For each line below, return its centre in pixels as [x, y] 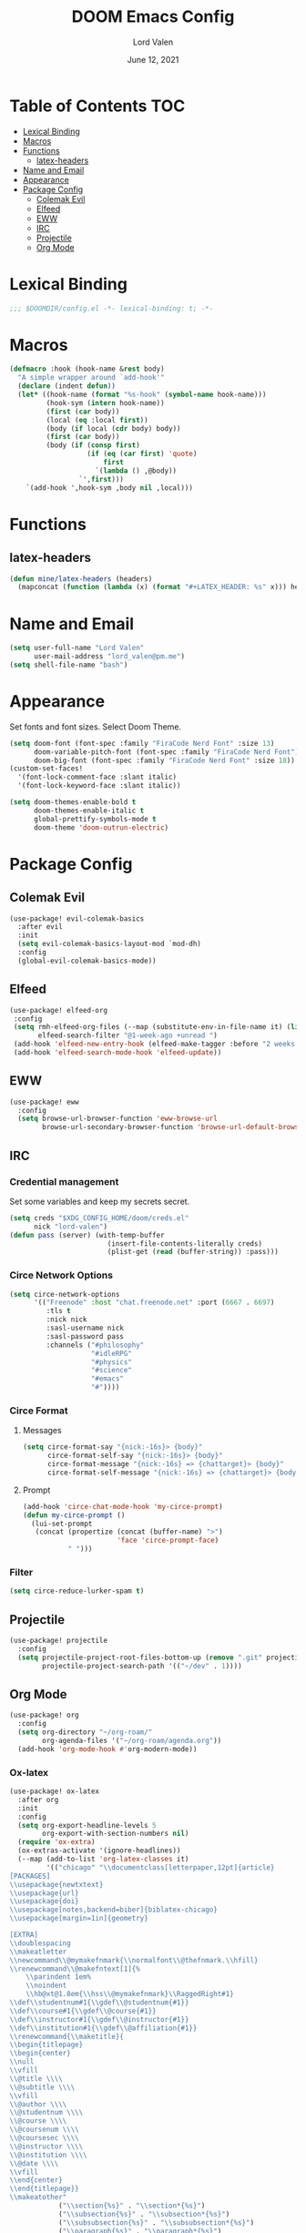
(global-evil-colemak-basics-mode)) [87, 961]
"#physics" [111, 1362]
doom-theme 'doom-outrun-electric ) [101, 827]
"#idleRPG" [111, 1353]
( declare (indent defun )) [67, 386]
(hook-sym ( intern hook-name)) [106, 403]
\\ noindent [46, 1986]
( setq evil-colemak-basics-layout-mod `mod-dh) [110, 944]
